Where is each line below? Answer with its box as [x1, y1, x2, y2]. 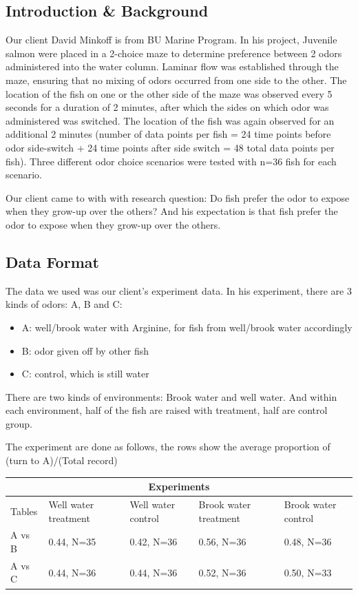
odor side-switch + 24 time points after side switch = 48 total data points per [6, 140, 335, 154]
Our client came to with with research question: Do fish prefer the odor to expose [6, 190, 350, 205]
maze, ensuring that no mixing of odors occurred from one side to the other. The [6, 72, 347, 87]
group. [6, 416, 32, 430]
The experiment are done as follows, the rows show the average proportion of [6, 439, 330, 454]
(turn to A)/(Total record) [6, 453, 118, 468]
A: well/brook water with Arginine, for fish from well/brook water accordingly [21, 320, 352, 334]
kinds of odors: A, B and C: [6, 297, 123, 311]
